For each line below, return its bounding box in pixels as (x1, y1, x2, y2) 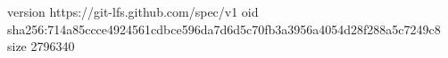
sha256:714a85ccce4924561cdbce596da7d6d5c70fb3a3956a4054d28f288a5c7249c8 (7, 19, 441, 38)
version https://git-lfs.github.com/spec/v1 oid (7, 3, 259, 20)
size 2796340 (7, 37, 75, 55)
